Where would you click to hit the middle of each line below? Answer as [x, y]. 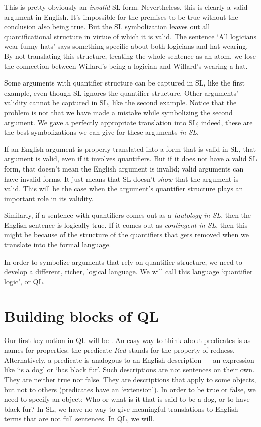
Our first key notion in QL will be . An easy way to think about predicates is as [127, 340]
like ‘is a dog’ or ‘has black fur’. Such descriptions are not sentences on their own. [129, 369]
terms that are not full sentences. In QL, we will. [79, 419]
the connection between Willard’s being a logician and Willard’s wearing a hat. [126, 66]
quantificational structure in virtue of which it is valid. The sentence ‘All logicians [130, 36]
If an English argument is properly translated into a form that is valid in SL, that [130, 149]
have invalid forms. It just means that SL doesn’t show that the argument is [121, 178]
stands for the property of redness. [182, 350]
